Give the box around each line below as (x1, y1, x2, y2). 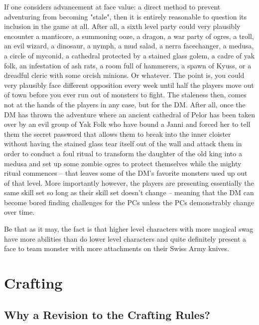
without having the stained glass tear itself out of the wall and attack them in (4, 138, 242, 149)
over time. (4, 207, 35, 217)
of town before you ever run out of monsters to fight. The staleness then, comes (4, 89, 247, 100)
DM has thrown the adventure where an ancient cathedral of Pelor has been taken (4, 109, 255, 119)
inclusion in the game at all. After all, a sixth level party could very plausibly (4, 21, 241, 31)
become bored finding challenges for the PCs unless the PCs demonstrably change (4, 197, 254, 207)
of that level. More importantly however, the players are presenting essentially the (4, 177, 254, 188)
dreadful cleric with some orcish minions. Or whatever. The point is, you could (4, 70, 245, 80)
